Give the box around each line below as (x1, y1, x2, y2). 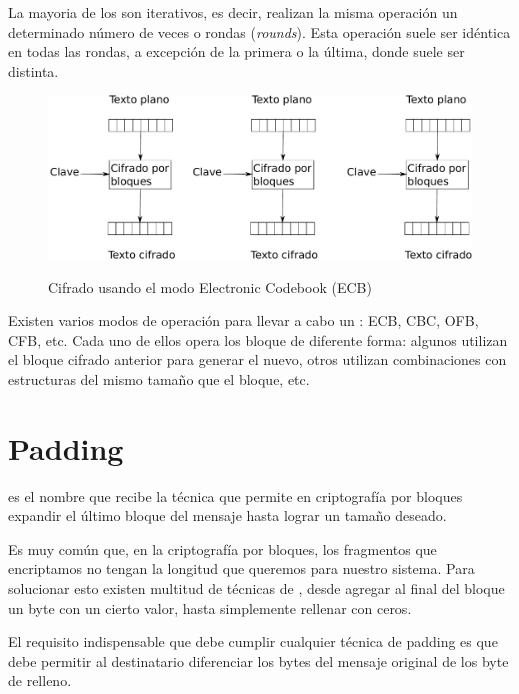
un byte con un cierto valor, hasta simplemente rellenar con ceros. (8, 597, 412, 618)
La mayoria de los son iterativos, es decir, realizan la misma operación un (8, 2, 458, 22)
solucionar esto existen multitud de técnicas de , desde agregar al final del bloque (8, 577, 505, 598)
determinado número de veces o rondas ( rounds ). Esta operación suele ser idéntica (8, 21, 511, 42)
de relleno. (8, 670, 72, 691)
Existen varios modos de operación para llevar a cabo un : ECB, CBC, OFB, (8, 310, 479, 331)
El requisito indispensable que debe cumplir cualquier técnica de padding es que (8, 631, 498, 652)
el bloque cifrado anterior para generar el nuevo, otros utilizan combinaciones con (8, 349, 507, 370)
